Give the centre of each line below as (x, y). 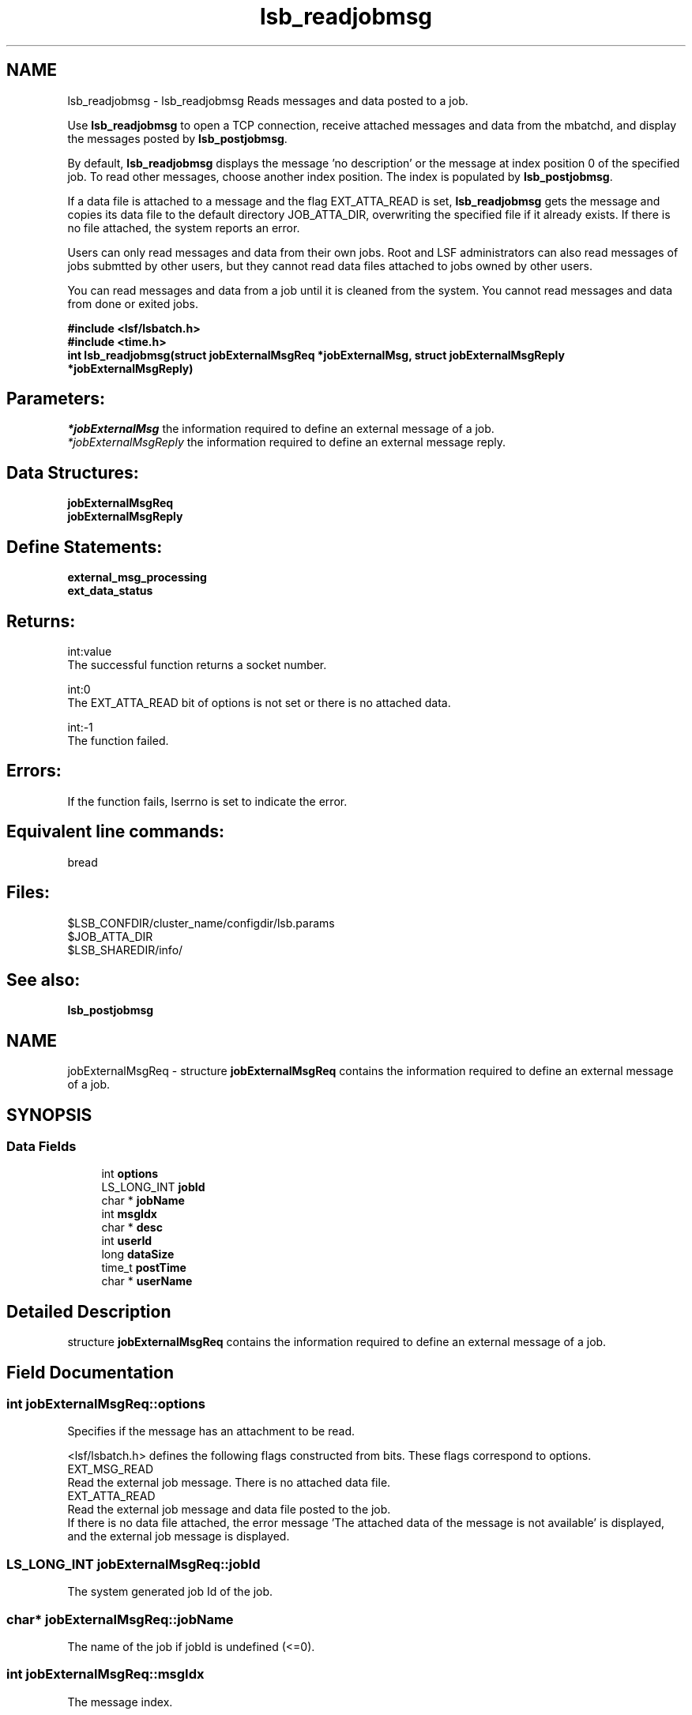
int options (130, 1174)
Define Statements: (85, 547)
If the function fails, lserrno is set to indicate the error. (207, 801)
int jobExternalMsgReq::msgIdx (105, 1674)
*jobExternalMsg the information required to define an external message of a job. (281, 429)
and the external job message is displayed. (179, 1536)
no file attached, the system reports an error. (184, 228)
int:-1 (80, 727)
